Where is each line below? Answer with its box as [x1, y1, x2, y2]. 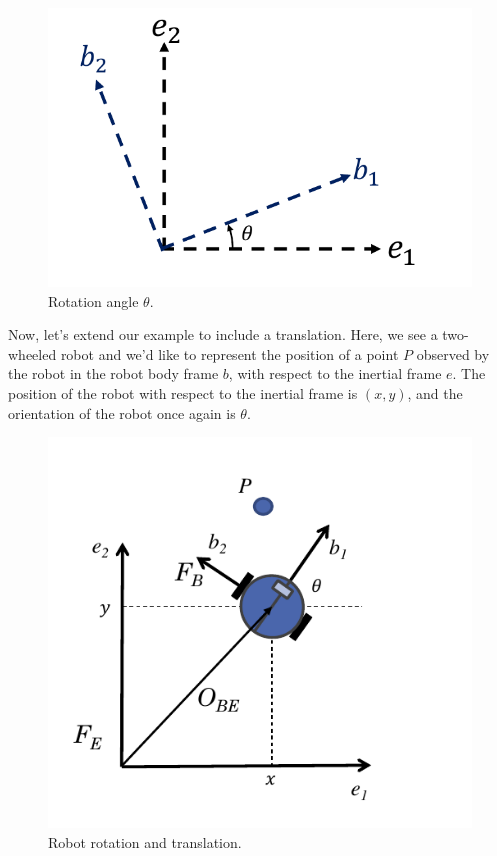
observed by [416, 343, 490, 364]
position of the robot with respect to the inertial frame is [8, 382, 358, 403]
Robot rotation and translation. [48, 831, 242, 852]
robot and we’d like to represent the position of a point [60, 343, 399, 364]
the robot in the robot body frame [8, 363, 219, 384]
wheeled [8, 343, 57, 364]
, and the [407, 382, 463, 403]
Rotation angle [48, 290, 139, 311]
